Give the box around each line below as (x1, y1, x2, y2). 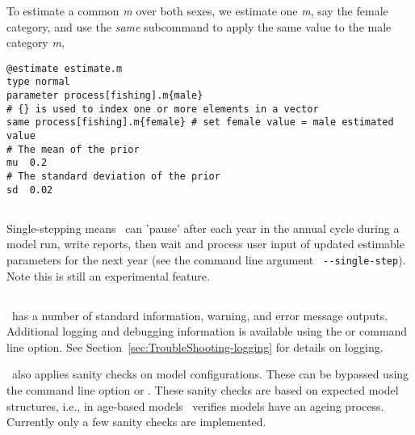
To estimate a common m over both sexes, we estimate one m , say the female (6, 2, 388, 19)
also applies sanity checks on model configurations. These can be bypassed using (11, 365, 409, 382)
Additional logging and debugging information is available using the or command (6, 323, 408, 340)
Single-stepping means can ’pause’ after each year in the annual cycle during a (6, 219, 400, 236)
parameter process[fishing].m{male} (6, 90, 203, 102)
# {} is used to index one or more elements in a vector (6, 103, 319, 115)
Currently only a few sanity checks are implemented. (6, 413, 266, 430)
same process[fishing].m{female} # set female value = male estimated (6, 116, 394, 129)
